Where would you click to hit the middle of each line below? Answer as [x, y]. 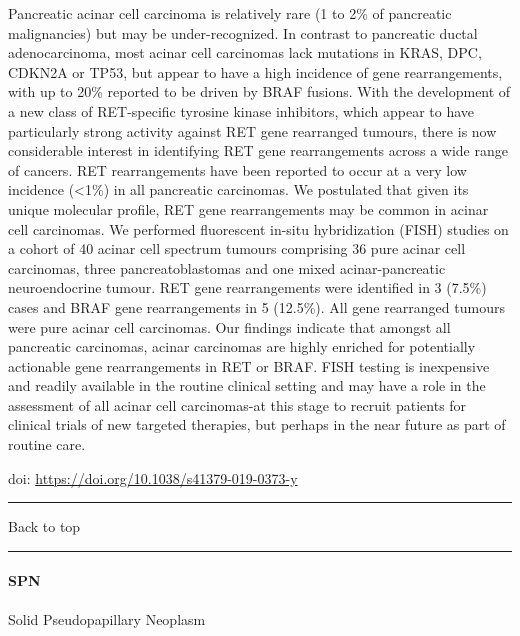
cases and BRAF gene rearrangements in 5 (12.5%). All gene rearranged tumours [256, 306]
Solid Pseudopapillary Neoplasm [107, 618]
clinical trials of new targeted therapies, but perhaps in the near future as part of [257, 424]
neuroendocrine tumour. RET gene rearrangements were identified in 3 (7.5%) [247, 287]
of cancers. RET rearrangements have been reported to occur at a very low [237, 169]
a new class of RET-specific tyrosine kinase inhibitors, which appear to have [241, 110]
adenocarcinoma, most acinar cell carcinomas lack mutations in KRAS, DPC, [245, 52]
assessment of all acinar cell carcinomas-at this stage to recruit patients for [237, 404]
